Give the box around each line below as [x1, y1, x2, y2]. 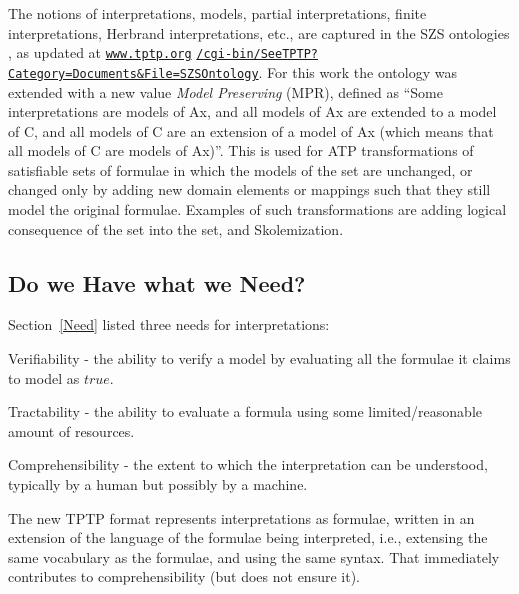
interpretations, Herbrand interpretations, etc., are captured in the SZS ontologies [8, 22, 510, 43]
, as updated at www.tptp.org [8, 42, 192, 63]
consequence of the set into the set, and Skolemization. [8, 218, 344, 239]
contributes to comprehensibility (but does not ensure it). [8, 566, 361, 587]
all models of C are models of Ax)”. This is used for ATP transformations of [8, 140, 474, 161]
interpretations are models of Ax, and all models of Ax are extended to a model [8, 101, 497, 122]
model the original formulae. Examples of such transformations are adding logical [8, 199, 507, 220]
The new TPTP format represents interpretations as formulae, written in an [8, 507, 475, 528]
